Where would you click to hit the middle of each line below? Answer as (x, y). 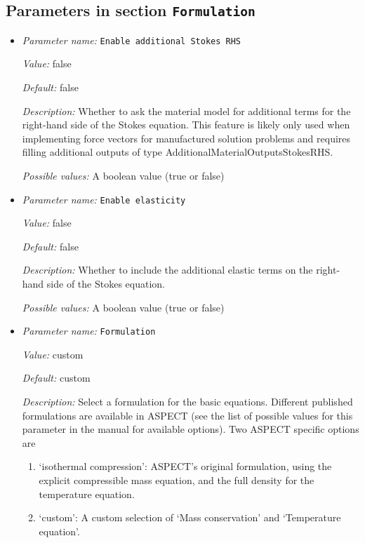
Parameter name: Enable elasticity (104, 199)
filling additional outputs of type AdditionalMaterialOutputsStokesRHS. (178, 152)
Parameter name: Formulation (89, 331)
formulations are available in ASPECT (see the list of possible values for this (187, 415)
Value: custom (53, 354)
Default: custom (56, 378)
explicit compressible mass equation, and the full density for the (177, 480)
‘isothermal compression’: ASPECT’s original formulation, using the (185, 466)
